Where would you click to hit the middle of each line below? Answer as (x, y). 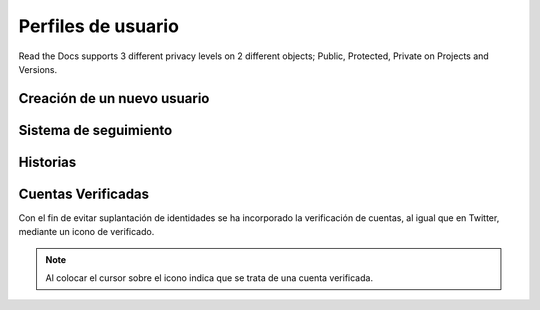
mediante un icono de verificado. (86, 232)
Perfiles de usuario (99, 26)
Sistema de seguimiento (95, 130)
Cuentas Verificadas (84, 193)
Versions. (38, 69)
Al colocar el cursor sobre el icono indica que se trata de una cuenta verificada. (209, 278)
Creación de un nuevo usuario (114, 98)
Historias (47, 161)
